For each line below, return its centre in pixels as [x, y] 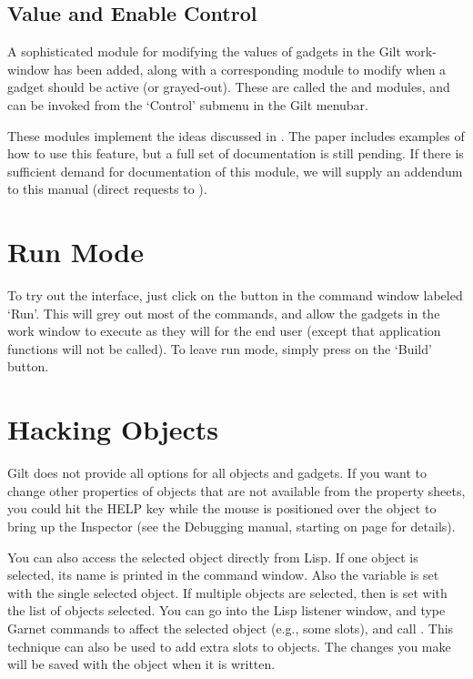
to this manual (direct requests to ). [107, 189]
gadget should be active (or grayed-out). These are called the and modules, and [229, 87]
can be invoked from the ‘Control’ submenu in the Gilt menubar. [188, 104]
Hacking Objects [113, 429]
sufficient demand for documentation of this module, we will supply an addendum [235, 171]
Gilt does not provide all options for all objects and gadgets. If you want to [217, 473]
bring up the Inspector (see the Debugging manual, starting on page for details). [231, 526]
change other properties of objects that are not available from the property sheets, [236, 490]
